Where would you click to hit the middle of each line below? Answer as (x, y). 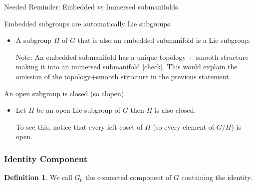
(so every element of (184, 126)
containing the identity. (217, 177)
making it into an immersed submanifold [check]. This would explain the (127, 67)
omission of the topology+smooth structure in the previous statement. (123, 76)
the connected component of (128, 177)
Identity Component (46, 158)
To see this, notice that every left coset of (79, 126)
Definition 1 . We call (38, 177)
